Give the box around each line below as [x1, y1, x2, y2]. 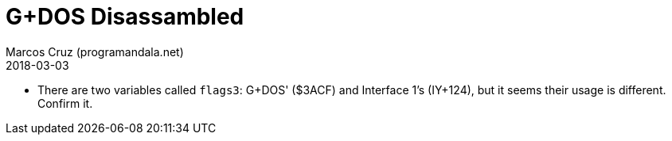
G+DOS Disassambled [6, 3, 244, 30]
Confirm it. [37, 96, 93, 110]
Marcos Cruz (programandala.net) [6, 44, 184, 59]
